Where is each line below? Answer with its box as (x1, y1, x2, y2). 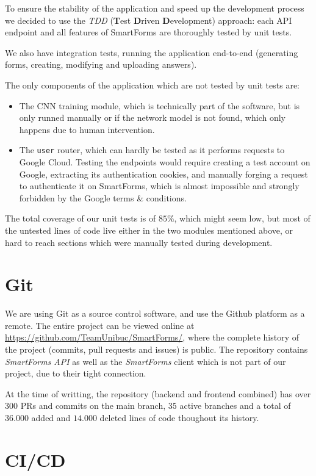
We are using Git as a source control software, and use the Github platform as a (5, 307, 305, 320)
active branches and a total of (179, 399, 291, 412)
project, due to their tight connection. (5, 367, 146, 380)
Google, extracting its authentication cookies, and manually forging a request (19, 167, 308, 180)
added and (31, 411, 71, 424)
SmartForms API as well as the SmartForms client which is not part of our (5, 355, 286, 367)
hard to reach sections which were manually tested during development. (5, 236, 273, 248)
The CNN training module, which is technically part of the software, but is (19, 99, 300, 112)
